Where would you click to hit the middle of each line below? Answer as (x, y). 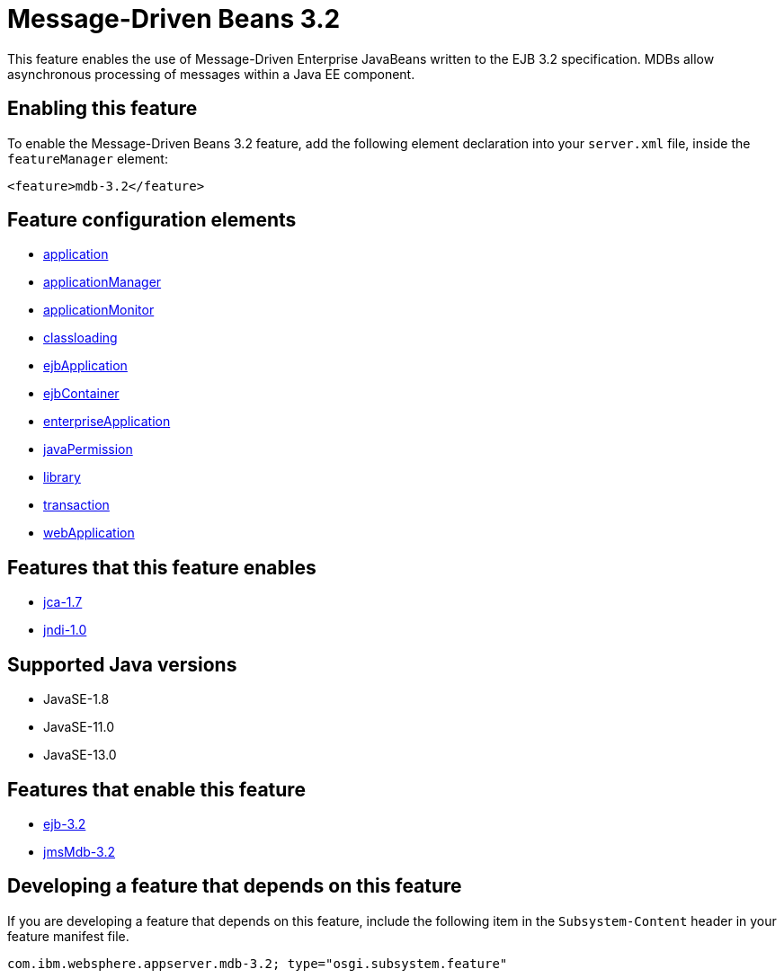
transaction (76, 505)
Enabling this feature (102, 109)
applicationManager (102, 282)
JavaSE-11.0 (79, 727)
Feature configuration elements (152, 220)
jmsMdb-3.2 (80, 851)
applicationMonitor (99, 310)
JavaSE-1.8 (76, 699)
